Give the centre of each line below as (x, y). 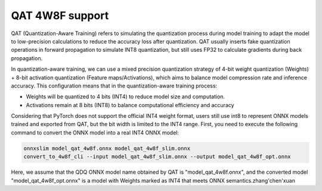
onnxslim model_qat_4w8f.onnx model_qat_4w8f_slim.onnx (107, 148)
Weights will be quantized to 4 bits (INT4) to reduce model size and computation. (126, 97)
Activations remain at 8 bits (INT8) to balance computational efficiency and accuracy (130, 105)
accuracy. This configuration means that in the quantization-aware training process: (114, 86)
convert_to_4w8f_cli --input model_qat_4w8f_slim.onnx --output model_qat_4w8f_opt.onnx (157, 157)
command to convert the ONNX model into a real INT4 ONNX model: (95, 132)
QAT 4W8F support (60, 15)
